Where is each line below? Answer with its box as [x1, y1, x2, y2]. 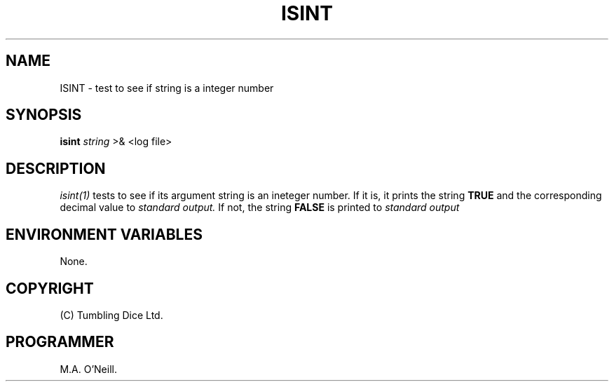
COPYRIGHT [6, 279, 94, 297]
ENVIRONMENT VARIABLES [6, 225, 203, 243]
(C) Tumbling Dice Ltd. [60, 308, 163, 321]
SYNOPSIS [6, 106, 82, 124]
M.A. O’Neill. [60, 362, 117, 375]
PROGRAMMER [6, 333, 114, 351]
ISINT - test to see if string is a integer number [60, 81, 274, 94]
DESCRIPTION [6, 159, 106, 177]
